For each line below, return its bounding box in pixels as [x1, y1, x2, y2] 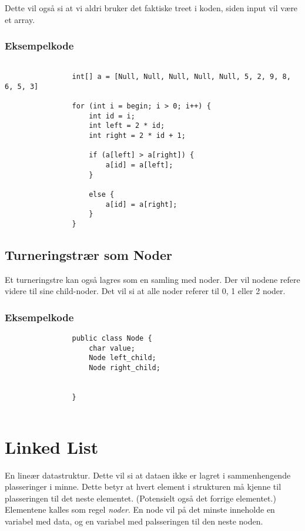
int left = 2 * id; [89, 121, 165, 130]
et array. [5, 13, 35, 25]
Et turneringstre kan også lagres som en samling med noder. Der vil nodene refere [5, 273, 300, 285]
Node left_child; [89, 354, 156, 362]
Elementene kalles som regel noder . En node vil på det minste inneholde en [5, 503, 275, 516]
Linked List [5, 434, 99, 459]
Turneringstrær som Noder [5, 245, 172, 263]
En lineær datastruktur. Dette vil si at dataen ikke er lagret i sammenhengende [5, 469, 291, 481]
